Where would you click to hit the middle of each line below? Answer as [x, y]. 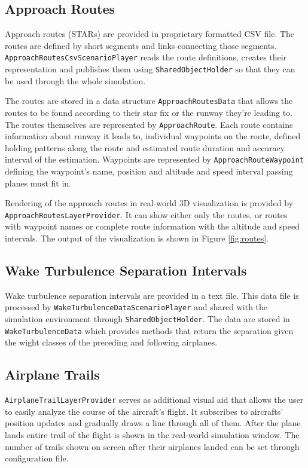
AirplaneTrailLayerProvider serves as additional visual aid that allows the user [154, 400]
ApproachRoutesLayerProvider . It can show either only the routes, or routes [146, 214]
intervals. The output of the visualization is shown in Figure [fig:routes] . [137, 238]
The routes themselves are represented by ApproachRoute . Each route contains [149, 124]
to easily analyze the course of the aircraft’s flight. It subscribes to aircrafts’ [144, 411]
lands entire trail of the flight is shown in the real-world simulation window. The [152, 435]
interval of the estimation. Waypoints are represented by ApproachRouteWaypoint [154, 159]
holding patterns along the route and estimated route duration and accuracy [145, 147]
